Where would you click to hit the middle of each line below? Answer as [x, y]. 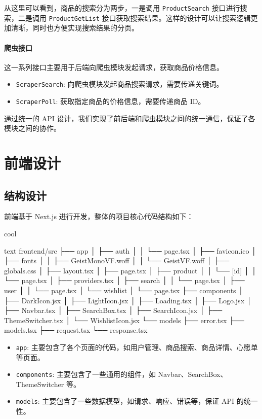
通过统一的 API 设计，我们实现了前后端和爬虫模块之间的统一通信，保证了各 [130, 118]
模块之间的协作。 [32, 128]
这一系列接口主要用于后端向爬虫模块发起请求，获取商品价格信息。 [114, 67]
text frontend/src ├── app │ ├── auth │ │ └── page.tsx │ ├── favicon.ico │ [130, 250]
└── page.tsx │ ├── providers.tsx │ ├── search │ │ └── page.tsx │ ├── [124, 280]
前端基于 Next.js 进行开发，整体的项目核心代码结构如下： [99, 216]
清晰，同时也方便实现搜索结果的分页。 [75, 28]
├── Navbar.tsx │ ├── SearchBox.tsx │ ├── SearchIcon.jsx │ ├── [113, 310]
